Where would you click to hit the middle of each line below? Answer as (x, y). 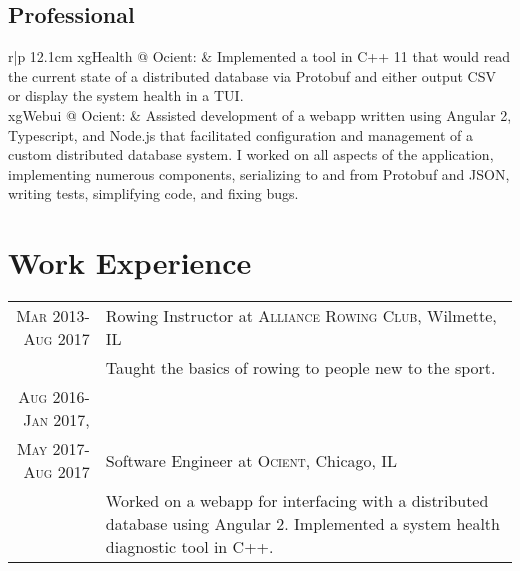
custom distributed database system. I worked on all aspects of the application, (251, 154)
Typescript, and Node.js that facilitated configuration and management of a (240, 134)
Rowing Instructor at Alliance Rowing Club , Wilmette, (301, 316)
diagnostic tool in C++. (189, 547)
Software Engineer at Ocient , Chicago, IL (251, 460)
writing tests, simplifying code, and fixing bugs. (153, 193)
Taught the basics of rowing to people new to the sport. (300, 368)
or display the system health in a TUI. (126, 95)
